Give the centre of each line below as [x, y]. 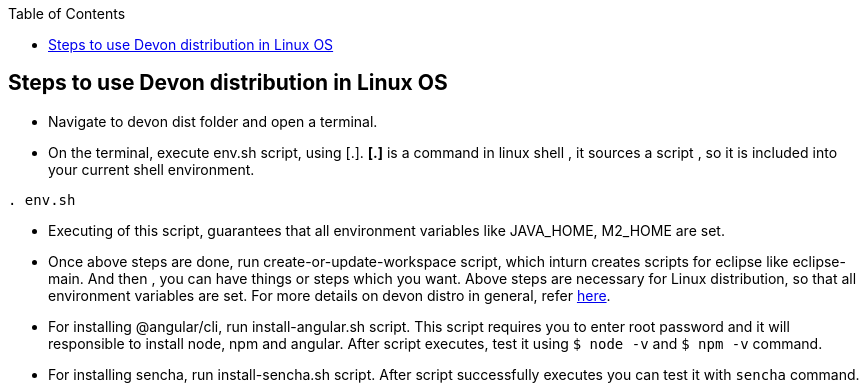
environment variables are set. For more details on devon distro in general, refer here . [329, 295]
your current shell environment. [151, 169]
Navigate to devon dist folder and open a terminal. [213, 121]
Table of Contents [67, 13]
